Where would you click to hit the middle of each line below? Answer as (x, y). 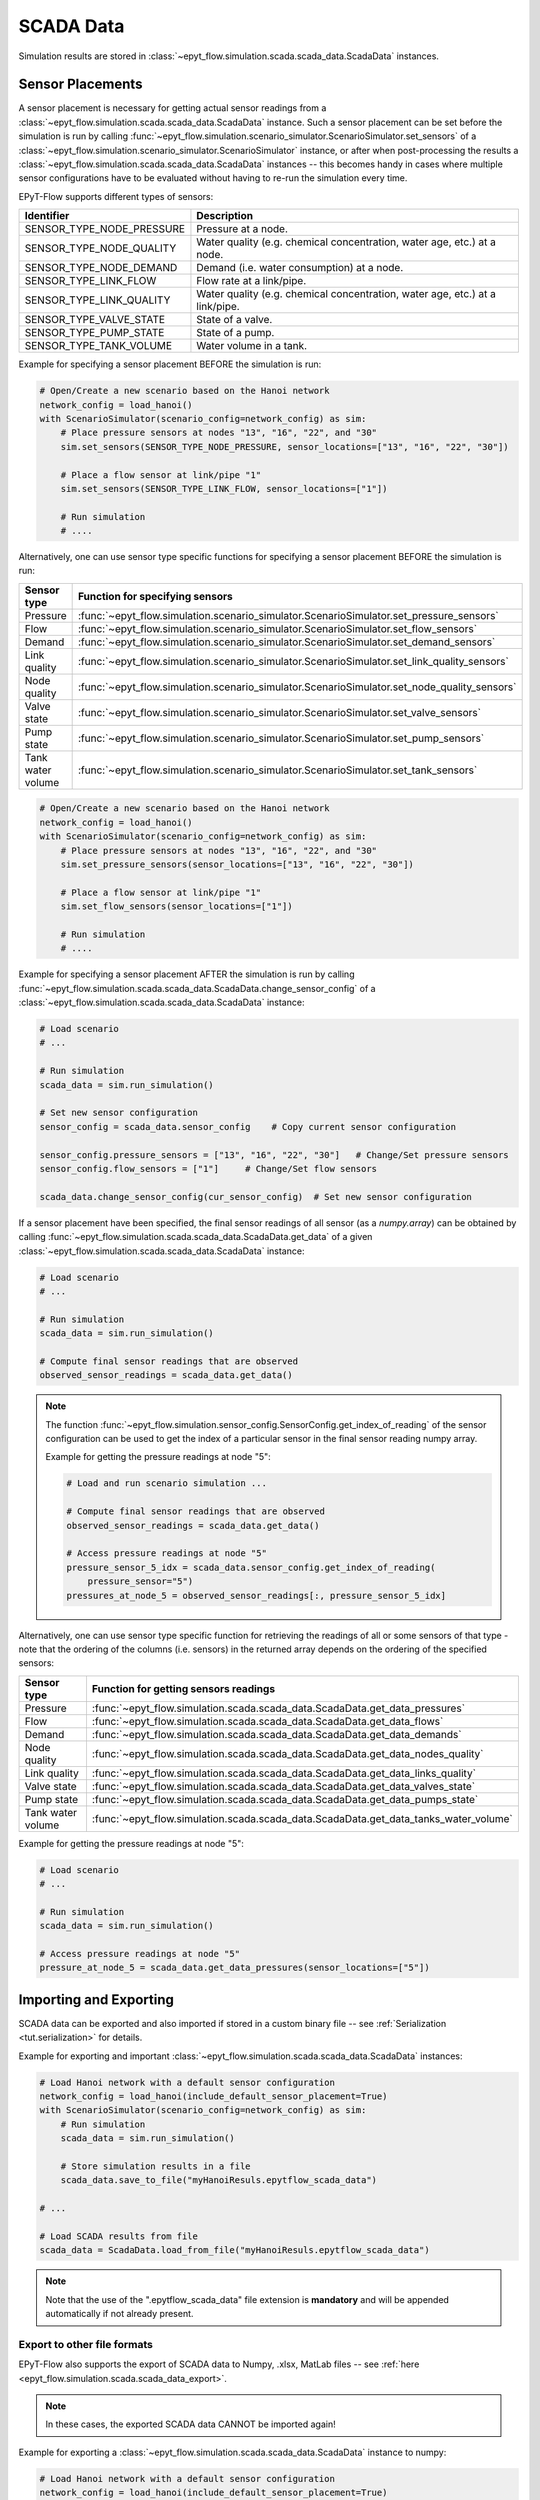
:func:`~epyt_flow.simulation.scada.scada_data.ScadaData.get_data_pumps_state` (285, 1799)
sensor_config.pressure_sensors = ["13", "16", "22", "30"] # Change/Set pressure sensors (274, 1154)
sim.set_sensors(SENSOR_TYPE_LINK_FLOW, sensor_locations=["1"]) (224, 488)
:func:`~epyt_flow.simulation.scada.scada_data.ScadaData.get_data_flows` (267, 1721)
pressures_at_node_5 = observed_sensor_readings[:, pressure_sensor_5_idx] (256, 1595)
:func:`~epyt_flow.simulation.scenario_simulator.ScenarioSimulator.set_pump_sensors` (281, 738)
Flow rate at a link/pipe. (251, 281)
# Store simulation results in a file (155, 2166)
